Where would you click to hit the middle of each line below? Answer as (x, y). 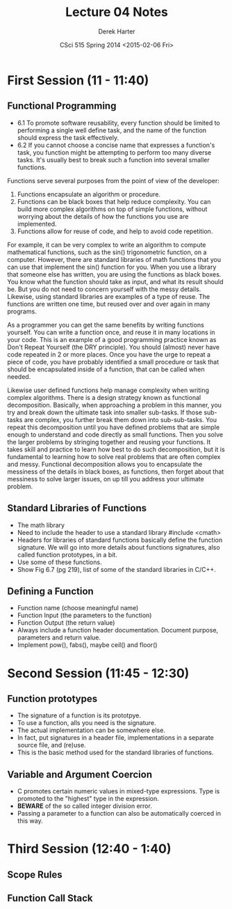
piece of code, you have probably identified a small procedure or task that (113, 362)
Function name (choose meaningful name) (78, 608)
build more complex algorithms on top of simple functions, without (112, 209)
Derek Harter (117, 31)
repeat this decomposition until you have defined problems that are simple (114, 427)
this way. (30, 821)
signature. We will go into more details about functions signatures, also (118, 547)
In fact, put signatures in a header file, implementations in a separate (115, 738)
